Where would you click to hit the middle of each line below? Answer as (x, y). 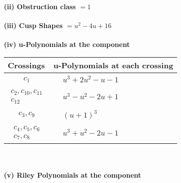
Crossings (26, 65)
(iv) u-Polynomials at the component (67, 44)
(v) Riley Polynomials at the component (73, 175)
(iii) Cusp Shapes (33, 25)
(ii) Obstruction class (40, 6)
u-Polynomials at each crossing (113, 65)
